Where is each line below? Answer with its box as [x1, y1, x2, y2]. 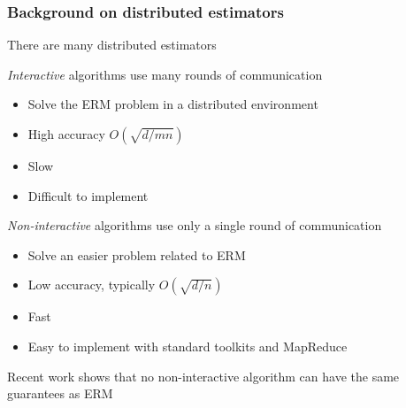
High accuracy [27, 125, 105, 142]
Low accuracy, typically [27, 275, 156, 294]
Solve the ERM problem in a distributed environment [27, 95, 318, 113]
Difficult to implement [27, 186, 149, 204]
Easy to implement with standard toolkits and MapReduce [27, 336, 348, 355]
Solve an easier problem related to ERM [27, 245, 246, 264]
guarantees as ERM [7, 384, 113, 403]
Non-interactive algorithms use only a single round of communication [7, 216, 382, 235]
